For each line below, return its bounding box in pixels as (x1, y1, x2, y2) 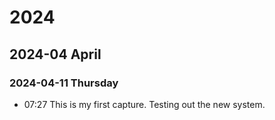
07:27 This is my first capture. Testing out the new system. (23, 98, 266, 110)
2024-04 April (9, 46, 102, 63)
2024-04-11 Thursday (9, 76, 119, 90)
